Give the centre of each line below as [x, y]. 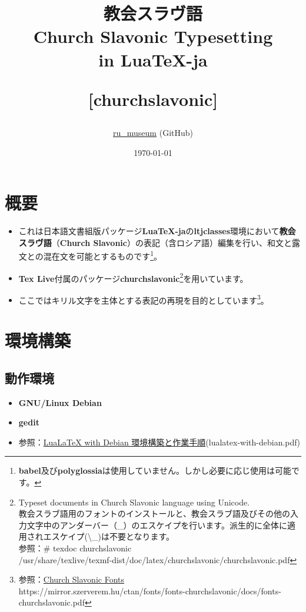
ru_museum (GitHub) [153, 132]
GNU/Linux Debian [60, 402]
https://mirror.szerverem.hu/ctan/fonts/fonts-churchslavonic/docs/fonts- [150, 591]
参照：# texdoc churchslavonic [75, 548]
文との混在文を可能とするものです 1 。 [90, 255]
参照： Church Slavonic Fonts [71, 579]
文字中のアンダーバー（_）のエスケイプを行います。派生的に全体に [157, 525]
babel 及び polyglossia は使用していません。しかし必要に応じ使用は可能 [155, 470]
